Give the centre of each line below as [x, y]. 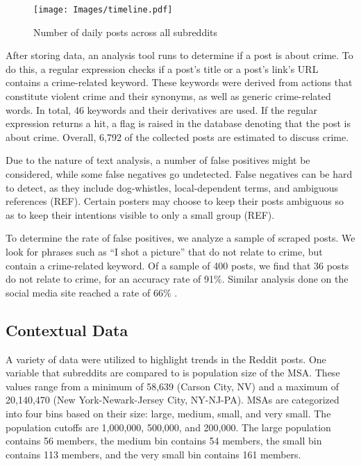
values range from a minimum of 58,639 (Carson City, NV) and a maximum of [173, 386]
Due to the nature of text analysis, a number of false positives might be [158, 160]
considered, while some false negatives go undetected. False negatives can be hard [179, 174]
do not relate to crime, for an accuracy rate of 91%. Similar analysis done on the [177, 279]
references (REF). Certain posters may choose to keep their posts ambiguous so [175, 201]
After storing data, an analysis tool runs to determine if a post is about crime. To [179, 55]
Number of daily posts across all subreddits [126, 32]
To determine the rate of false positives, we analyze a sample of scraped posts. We [180, 238]
